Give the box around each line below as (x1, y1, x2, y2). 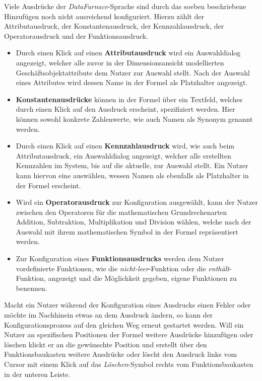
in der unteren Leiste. (4, 368, 71, 379)
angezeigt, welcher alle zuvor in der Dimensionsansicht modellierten (16, 57, 224, 67)
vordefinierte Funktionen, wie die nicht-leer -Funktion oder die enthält (16, 263, 229, 273)
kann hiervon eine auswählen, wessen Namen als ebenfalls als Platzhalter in (16, 170, 249, 180)
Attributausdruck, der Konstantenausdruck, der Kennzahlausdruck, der (4, 21, 224, 31)
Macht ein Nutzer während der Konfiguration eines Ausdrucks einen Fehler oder (4, 299, 251, 310)
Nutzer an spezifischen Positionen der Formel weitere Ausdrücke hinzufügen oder (4, 329, 253, 340)
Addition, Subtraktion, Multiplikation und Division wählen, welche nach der (16, 216, 251, 227)
